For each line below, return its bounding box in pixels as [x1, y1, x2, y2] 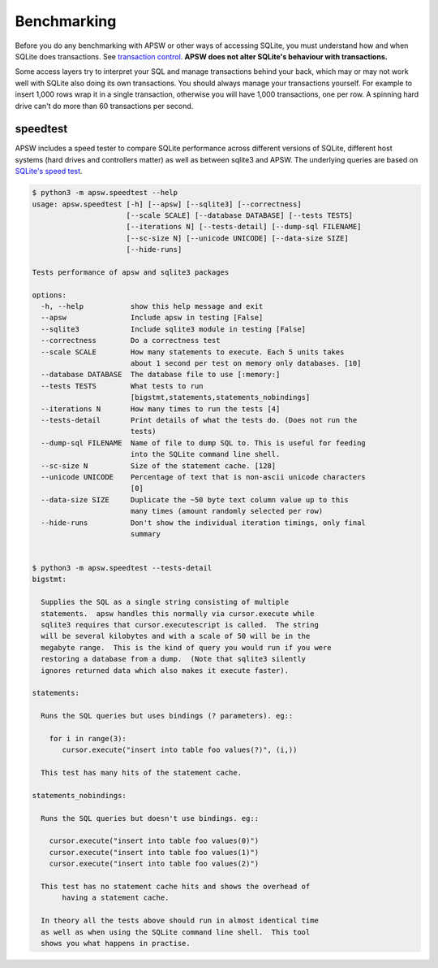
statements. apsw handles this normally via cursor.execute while [41, 609, 315, 618]
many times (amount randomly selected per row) [130, 506, 324, 516]
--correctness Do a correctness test [41, 336, 221, 345]
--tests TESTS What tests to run [41, 381, 204, 390]
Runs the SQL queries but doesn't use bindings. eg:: [41, 814, 260, 823]
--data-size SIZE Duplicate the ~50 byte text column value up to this [41, 495, 349, 504]
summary [130, 529, 161, 538]
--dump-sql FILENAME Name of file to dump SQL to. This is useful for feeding [41, 438, 367, 447]
